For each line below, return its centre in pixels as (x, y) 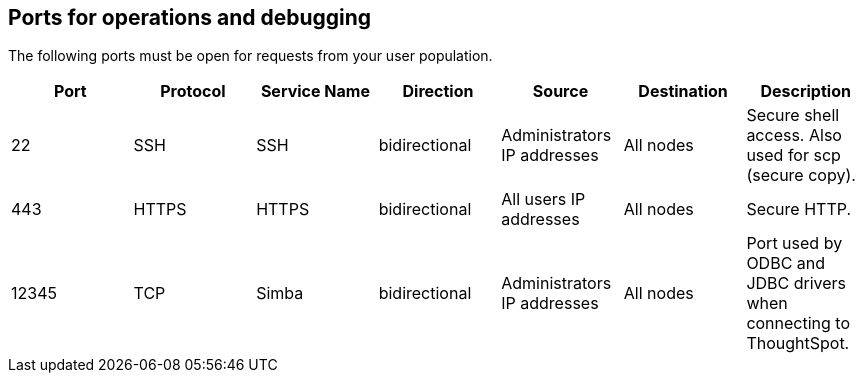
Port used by (794, 243)
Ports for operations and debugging (190, 17)
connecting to (798, 323)
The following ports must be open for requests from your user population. (250, 56)
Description (805, 91)
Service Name (315, 91)
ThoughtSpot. (798, 343)
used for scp (793, 155)
